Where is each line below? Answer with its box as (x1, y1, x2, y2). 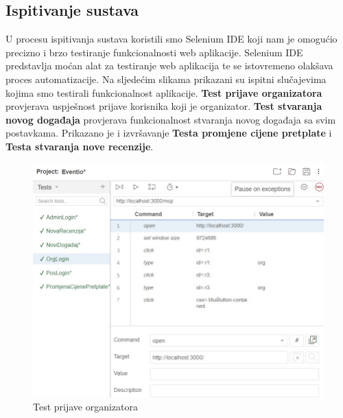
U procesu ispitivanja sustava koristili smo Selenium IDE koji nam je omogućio (5, 32, 338, 46)
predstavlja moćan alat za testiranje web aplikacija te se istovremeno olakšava (5, 58, 333, 73)
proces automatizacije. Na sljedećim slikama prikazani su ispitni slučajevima (5, 71, 327, 86)
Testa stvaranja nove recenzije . (5, 139, 154, 153)
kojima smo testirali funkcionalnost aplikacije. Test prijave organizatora (5, 85, 322, 100)
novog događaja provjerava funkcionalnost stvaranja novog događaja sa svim (5, 112, 336, 126)
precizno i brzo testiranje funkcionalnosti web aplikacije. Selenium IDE (5, 45, 303, 59)
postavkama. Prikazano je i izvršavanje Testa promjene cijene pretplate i (5, 126, 332, 140)
